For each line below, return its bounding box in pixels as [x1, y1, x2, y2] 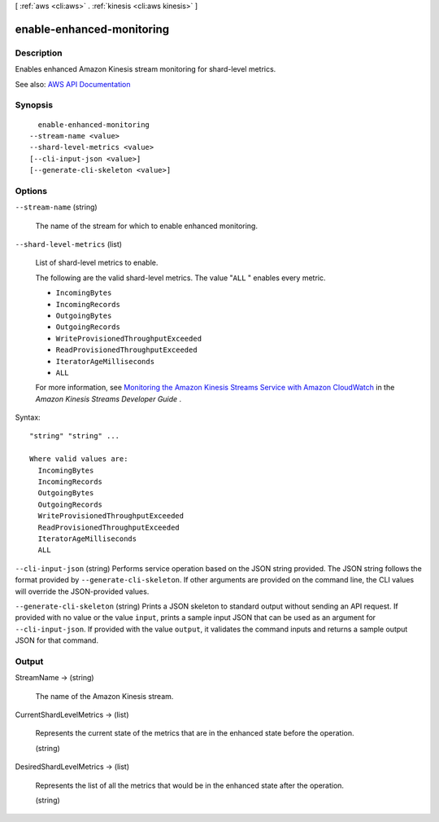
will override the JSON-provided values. [15, 587, 150, 596]
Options [15, 185, 48, 196]
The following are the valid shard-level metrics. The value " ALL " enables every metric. [35, 273, 326, 283]
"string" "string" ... [29, 432, 120, 441]
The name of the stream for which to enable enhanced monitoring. [35, 221, 258, 231]
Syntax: [15, 412, 41, 423]
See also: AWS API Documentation [15, 79, 131, 89]
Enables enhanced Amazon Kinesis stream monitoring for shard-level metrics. [15, 64, 276, 74]
